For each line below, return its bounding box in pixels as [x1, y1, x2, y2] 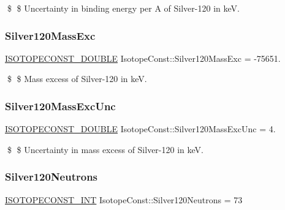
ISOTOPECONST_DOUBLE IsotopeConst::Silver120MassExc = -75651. [5, 51, 281, 64]
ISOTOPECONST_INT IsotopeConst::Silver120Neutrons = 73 [5, 193, 243, 206]
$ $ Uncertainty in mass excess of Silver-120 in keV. [7, 143, 203, 156]
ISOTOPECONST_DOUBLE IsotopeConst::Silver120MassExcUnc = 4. [5, 122, 276, 135]
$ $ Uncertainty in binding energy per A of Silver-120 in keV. [7, 2, 240, 14]
